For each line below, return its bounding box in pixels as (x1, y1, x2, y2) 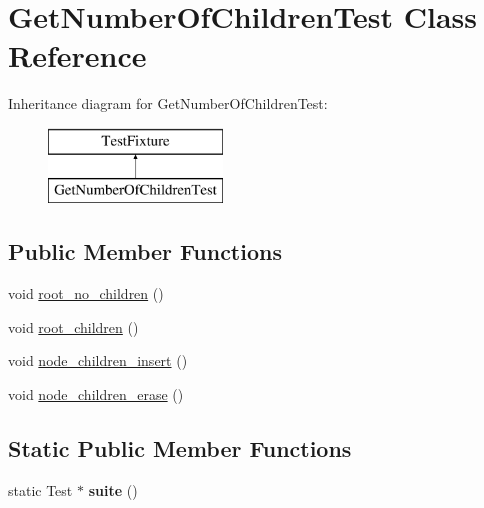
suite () (88, 479, 138, 500)
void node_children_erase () (8, 384, 184, 405)
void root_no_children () (8, 283, 164, 304)
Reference (8, 35, 147, 76)
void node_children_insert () (8, 350, 188, 371)
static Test (8, 479, 73, 500)
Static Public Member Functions (8, 433, 352, 464)
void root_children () (8, 316, 139, 337)
